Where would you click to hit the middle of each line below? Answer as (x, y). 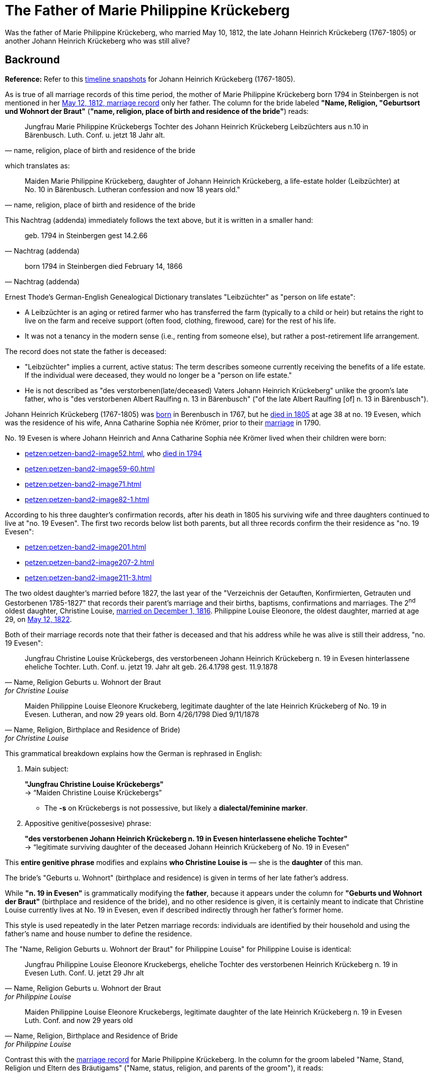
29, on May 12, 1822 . (39, 619)
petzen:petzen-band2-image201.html (86, 547)
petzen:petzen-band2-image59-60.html (90, 468)
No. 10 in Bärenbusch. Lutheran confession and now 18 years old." (132, 189)
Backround (32, 60)
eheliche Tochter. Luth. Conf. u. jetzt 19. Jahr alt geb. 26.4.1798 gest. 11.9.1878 (151, 667)
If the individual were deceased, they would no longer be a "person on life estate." (158, 375)
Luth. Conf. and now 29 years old (79, 1021)
